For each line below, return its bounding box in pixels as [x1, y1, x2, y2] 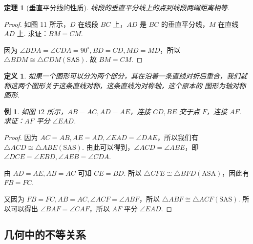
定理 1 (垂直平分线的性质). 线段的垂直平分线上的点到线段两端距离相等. [4, 2, 230, 12]
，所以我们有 [157, 132, 198, 142]
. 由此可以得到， [82, 142, 134, 152]
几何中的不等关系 [4, 227, 86, 242]
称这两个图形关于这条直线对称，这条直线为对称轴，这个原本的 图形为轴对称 [4, 80, 246, 90]
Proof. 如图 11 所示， [4, 19, 70, 29]
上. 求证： [17, 28, 49, 39]
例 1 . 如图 [4, 106, 35, 116]
